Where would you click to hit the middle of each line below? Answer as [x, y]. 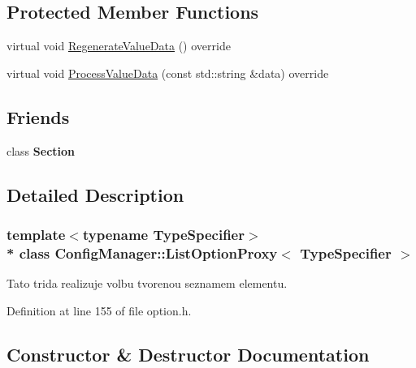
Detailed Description [95, 194]
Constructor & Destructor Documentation [188, 354]
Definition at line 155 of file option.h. [99, 310]
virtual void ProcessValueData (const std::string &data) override [168, 73]
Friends [38, 116]
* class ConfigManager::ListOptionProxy [142, 252]
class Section [41, 150]
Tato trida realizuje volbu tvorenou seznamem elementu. [147, 283]
